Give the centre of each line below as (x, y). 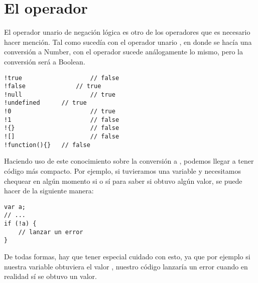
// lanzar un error (51, 232)
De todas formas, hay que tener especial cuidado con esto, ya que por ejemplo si (127, 257)
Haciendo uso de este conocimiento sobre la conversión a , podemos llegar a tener (129, 161)
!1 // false (62, 120)
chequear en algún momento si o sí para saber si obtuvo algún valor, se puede (123, 181)
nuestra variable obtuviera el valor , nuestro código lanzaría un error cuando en (126, 266)
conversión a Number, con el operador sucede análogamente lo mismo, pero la (123, 52)
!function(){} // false (47, 145)
